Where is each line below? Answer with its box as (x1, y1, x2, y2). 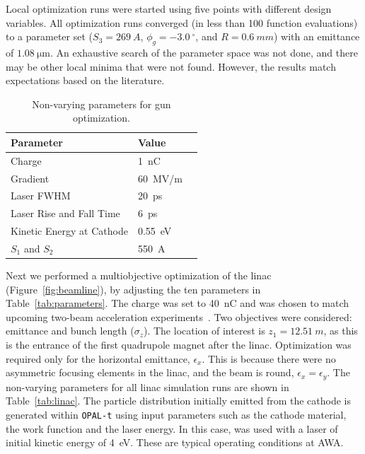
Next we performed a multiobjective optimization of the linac (6, 268, 272, 283)
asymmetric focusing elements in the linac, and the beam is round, (6, 365, 294, 380)
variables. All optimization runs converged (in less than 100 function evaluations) (6, 15, 358, 30)
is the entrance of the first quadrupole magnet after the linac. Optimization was (6, 337, 352, 352)
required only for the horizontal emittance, (6, 351, 190, 366)
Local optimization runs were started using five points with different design (6, 1, 332, 16)
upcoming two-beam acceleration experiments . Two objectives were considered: (6, 309, 352, 324)
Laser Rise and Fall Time (11, 206, 120, 221)
